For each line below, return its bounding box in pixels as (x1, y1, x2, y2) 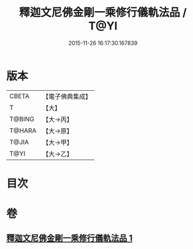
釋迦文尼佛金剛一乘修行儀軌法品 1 (6, 233, 133, 243)
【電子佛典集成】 (42, 92, 92, 101)
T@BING (9, 115, 35, 123)
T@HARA (9, 126, 37, 135)
